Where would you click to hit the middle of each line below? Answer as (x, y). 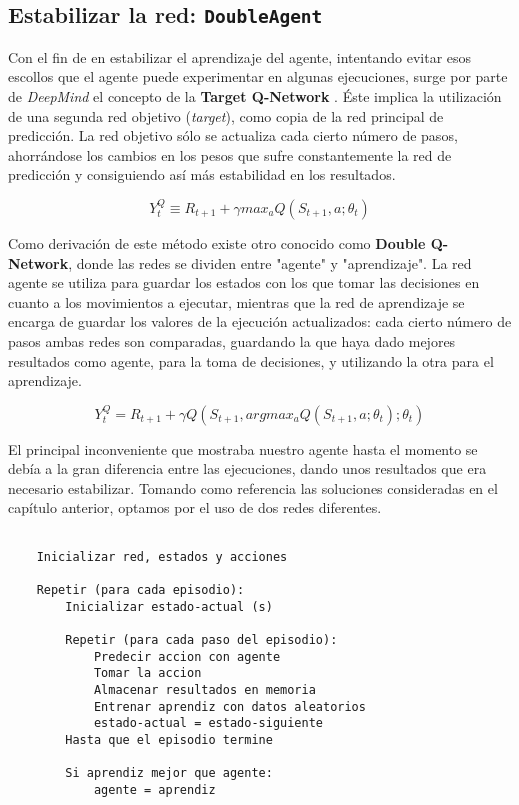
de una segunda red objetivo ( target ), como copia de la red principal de (226, 115)
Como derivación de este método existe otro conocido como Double (217, 242)
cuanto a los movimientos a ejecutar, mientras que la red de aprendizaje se (236, 301)
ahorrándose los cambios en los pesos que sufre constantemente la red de (230, 154)
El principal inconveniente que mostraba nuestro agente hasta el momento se (243, 448)
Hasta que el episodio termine (169, 739)
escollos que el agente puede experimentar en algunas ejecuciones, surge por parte (258, 76)
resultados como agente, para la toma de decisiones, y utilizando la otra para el (251, 360)
